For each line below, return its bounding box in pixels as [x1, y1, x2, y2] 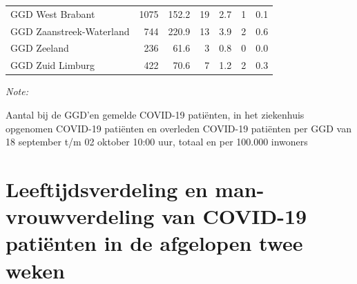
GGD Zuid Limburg [10, 58, 95, 72]
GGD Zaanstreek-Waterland [10, 23, 130, 38]
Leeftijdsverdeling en [6, 174, 208, 203]
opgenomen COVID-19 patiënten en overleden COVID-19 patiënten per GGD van [6, 121, 351, 135]
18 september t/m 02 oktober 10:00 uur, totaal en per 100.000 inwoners [6, 134, 308, 149]
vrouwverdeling [6, 202, 155, 230]
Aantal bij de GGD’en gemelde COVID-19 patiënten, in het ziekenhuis [6, 107, 305, 121]
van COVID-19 [161, 202, 307, 230]
